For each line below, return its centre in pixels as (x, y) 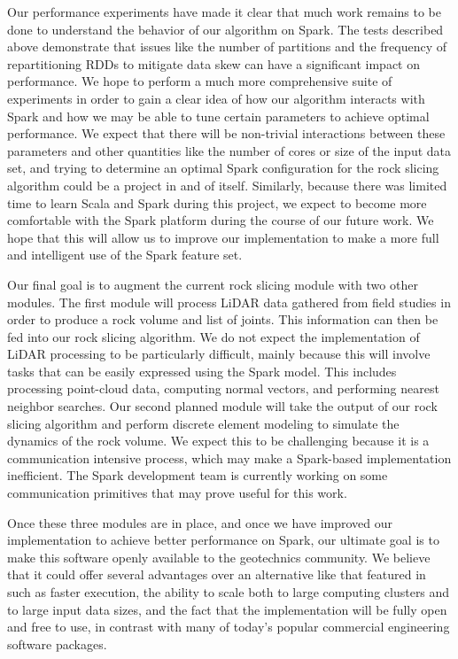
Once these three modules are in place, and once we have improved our (200, 522)
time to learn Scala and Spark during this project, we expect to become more (217, 202)
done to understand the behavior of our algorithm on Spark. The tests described (225, 29)
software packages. (57, 643)
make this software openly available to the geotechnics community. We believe (219, 557)
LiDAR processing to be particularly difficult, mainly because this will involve (219, 354)
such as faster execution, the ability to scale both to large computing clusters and (229, 592)
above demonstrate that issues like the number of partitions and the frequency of (227, 47)
